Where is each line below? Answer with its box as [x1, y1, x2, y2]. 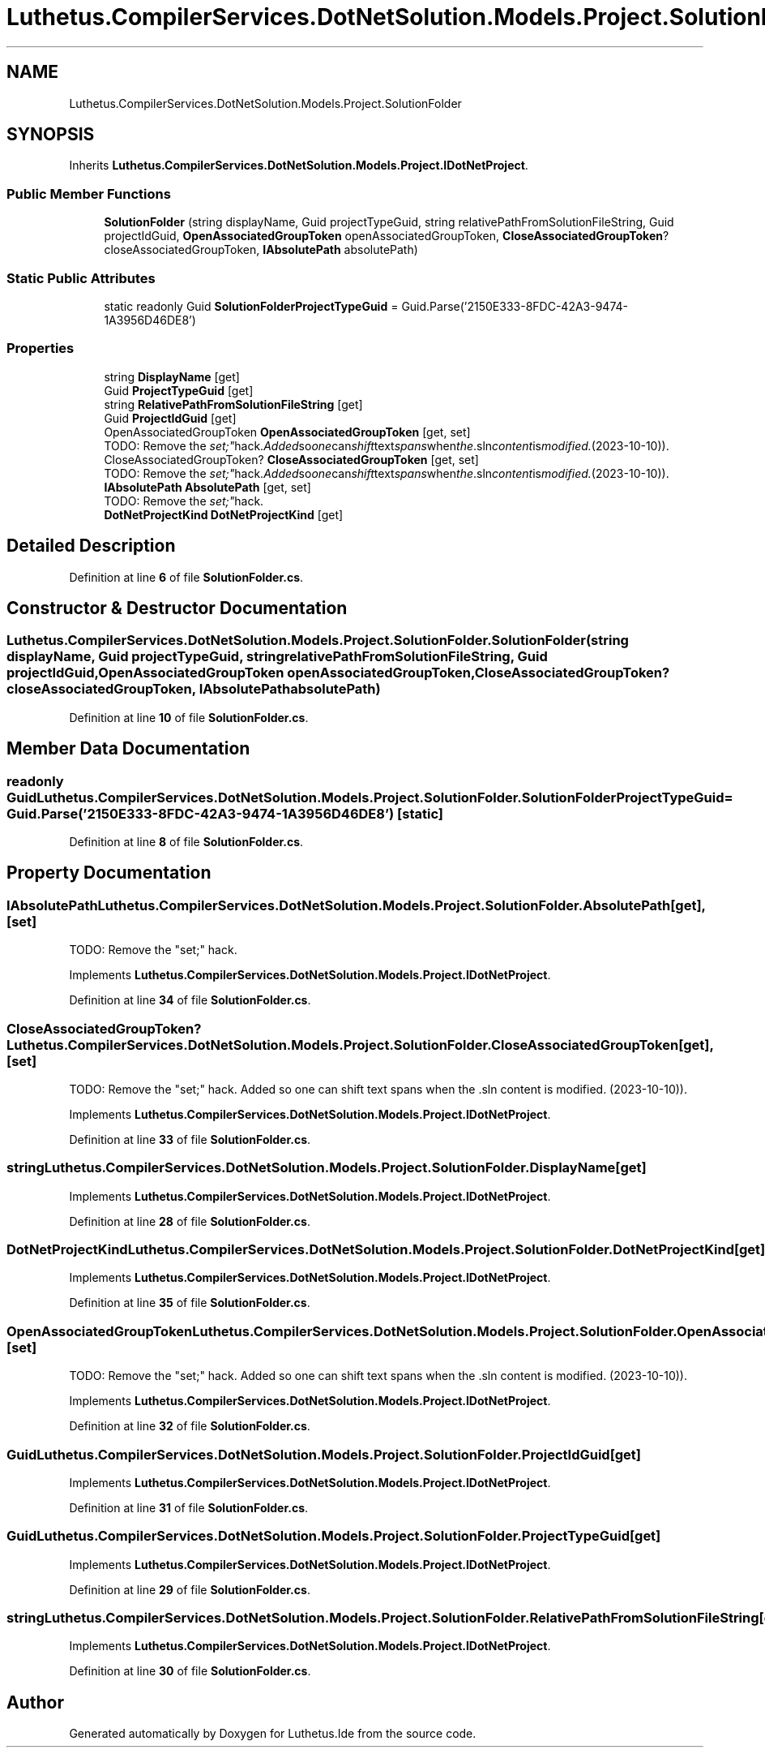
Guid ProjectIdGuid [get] [104, 411, 237, 425]
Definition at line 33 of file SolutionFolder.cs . [69, 1132, 311, 1146]
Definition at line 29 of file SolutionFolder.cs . [69, 1582, 310, 1597]
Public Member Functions [6, 185, 171, 202]
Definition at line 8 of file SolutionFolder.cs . [69, 834, 304, 849]
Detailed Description [6, 535, 176, 557]
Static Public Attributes [6, 269, 156, 286]
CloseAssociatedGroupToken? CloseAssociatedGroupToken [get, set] [104, 452, 479, 466]
